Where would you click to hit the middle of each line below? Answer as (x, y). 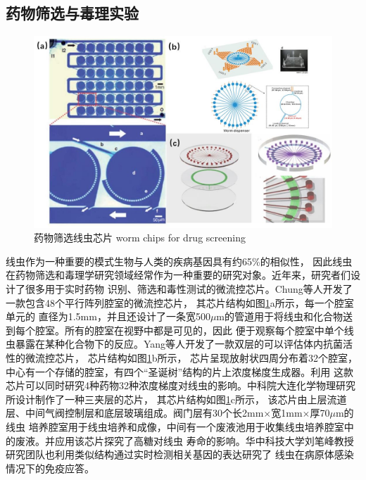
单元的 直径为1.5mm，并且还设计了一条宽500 (108, 316)
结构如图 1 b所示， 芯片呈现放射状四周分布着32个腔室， (233, 358)
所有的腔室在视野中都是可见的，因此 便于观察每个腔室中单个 (204, 330)
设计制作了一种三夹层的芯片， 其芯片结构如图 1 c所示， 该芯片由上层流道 (181, 399)
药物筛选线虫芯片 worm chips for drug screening (140, 238)
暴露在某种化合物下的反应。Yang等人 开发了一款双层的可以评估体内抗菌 (179, 344)
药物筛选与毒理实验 (72, 13)
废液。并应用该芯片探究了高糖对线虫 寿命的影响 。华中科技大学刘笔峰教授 (184, 440)
